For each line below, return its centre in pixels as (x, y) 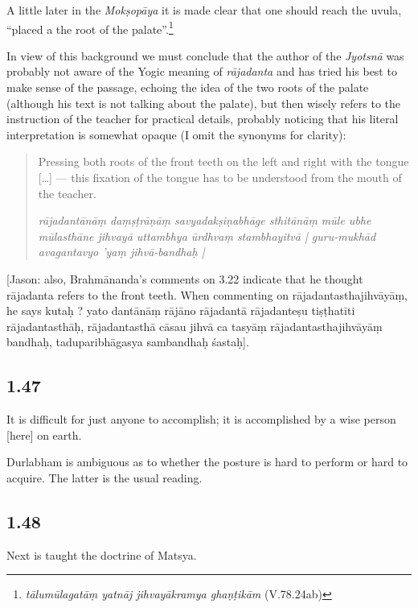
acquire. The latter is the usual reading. (104, 477)
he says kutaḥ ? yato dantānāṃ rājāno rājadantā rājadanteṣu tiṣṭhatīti (181, 310)
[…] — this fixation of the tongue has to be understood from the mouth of (220, 177)
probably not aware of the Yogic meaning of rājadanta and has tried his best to (202, 71)
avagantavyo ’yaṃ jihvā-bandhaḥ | (121, 252)
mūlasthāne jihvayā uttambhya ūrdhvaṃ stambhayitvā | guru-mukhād (207, 236)
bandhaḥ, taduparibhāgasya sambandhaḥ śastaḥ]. (128, 342)
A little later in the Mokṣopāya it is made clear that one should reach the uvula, (204, 10)
